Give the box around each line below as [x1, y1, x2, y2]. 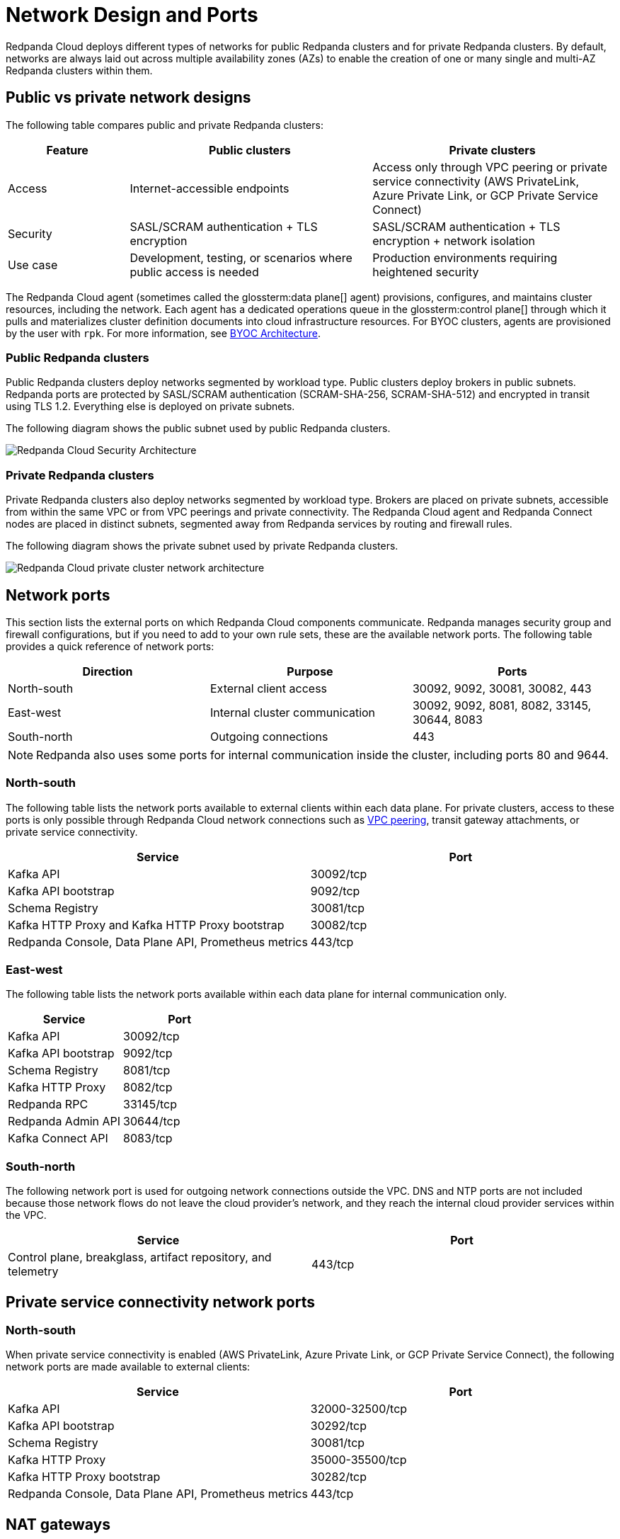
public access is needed [130, 264, 259, 279]
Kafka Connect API [8, 1131, 108, 1146]
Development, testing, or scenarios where [130, 250, 352, 265]
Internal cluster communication [209, 705, 376, 720]
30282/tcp [310, 1470, 367, 1484]
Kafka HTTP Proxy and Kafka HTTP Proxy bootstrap [8, 917, 285, 932]
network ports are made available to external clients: [6, 1361, 251, 1373]
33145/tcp [123, 1097, 177, 1112]
